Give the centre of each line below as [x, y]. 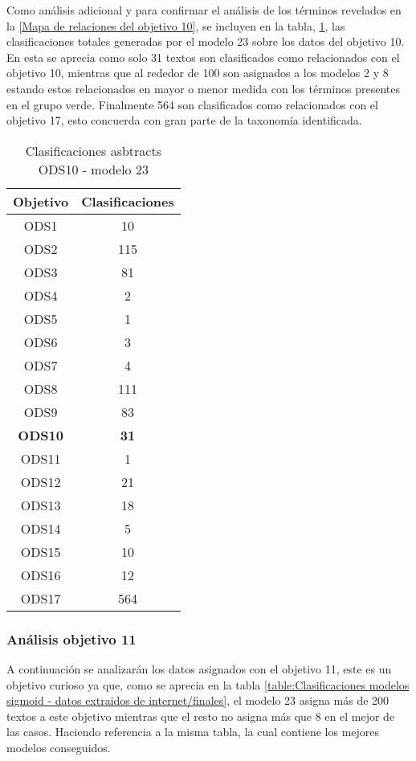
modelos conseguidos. [59, 747]
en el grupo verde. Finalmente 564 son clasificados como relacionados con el [192, 104]
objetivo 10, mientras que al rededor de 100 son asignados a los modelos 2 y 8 [198, 73]
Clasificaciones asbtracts [93, 150]
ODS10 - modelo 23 [93, 169]
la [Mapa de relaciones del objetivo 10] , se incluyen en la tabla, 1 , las [176, 25]
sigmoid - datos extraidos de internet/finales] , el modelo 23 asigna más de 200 [198, 700]
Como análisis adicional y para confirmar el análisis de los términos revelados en [204, 10]
